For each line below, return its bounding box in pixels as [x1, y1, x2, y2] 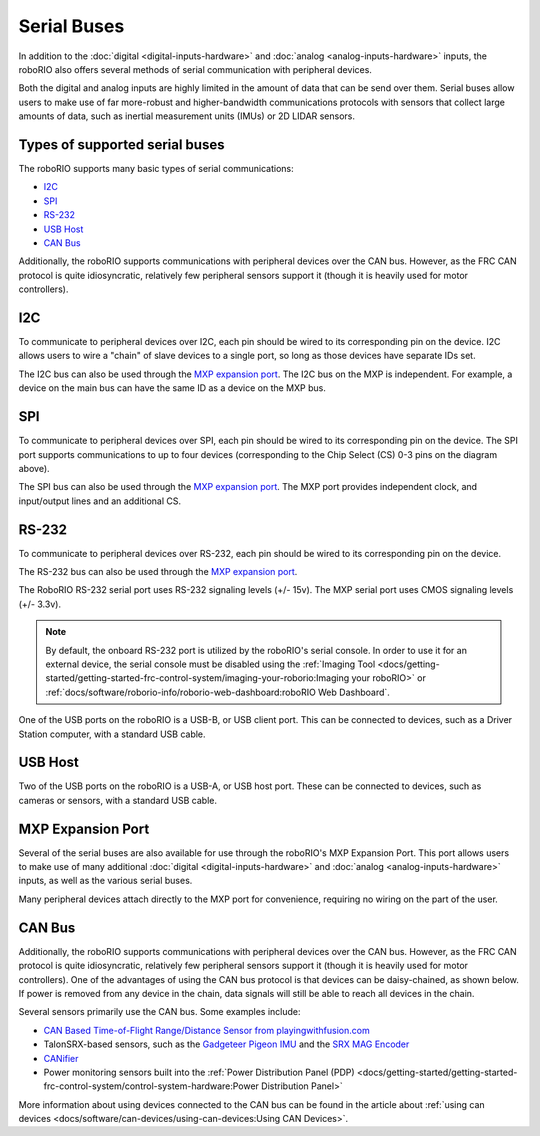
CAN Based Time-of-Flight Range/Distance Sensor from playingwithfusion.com [43, 1024, 370, 1036]
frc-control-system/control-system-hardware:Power [43, 1080, 260, 1092]
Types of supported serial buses [18, 136, 225, 153]
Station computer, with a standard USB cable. [18, 728, 206, 740]
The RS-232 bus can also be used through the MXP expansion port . [18, 565, 298, 577]
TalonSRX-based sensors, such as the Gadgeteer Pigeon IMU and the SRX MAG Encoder [43, 1038, 410, 1050]
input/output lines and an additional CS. [18, 495, 182, 507]
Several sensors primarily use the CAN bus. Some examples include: [18, 1006, 301, 1018]
